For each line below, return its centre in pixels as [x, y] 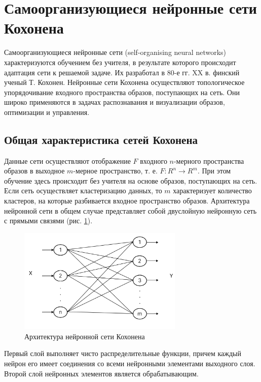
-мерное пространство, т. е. [115, 171]
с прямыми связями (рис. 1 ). [48, 221]
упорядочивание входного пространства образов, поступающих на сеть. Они [122, 92]
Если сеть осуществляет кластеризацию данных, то [83, 190]
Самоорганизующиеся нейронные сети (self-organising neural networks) [115, 52]
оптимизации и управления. [47, 112]
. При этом [214, 171]
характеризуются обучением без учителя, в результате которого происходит [120, 62]
